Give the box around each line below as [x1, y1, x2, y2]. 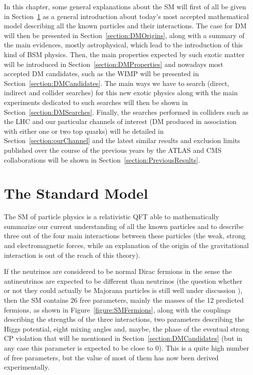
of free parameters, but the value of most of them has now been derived [4, 352, 219, 362]
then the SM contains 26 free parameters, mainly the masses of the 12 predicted [4, 294, 244, 305]
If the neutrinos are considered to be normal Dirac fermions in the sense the [4, 266, 232, 276]
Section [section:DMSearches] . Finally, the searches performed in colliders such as [4, 106, 249, 117]
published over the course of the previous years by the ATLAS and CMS [4, 145, 222, 155]
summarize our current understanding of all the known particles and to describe [4, 221, 244, 231]
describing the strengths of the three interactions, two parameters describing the [4, 314, 245, 324]
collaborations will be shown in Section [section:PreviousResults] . [4, 154, 200, 165]
